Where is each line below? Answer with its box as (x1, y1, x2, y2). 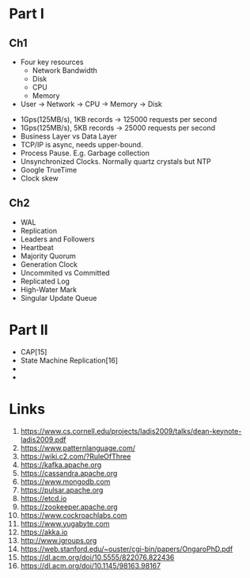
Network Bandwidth (32, 66, 98, 75)
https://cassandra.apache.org (20, 468, 118, 477)
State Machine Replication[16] (20, 356, 118, 365)
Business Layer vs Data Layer (20, 131, 117, 141)
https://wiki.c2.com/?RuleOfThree (20, 451, 131, 461)
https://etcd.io (20, 493, 67, 503)
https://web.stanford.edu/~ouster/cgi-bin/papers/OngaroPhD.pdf (20, 544, 233, 553)
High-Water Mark (20, 284, 78, 294)
